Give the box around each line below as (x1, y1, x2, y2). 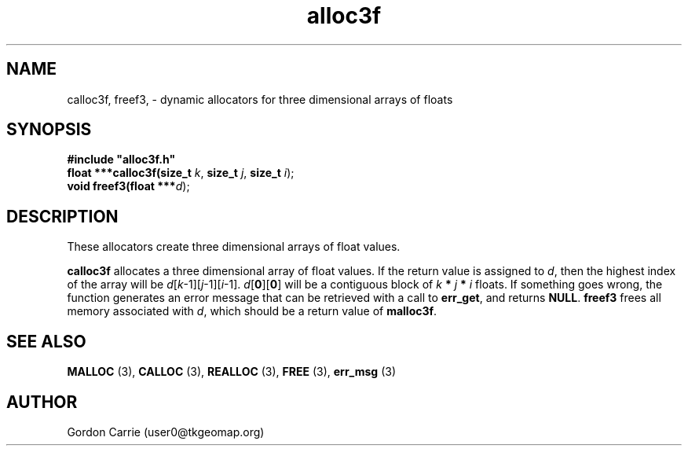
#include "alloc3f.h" (67, 153, 176, 167)
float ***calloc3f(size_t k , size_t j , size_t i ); (67, 166, 295, 180)
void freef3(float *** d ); (67, 179, 190, 193)
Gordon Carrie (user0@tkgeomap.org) (67, 424, 265, 439)
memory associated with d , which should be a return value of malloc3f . (67, 304, 437, 318)
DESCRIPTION (6, 206, 119, 226)
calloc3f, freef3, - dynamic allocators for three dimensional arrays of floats (67, 92, 453, 106)
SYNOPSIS (6, 119, 92, 140)
